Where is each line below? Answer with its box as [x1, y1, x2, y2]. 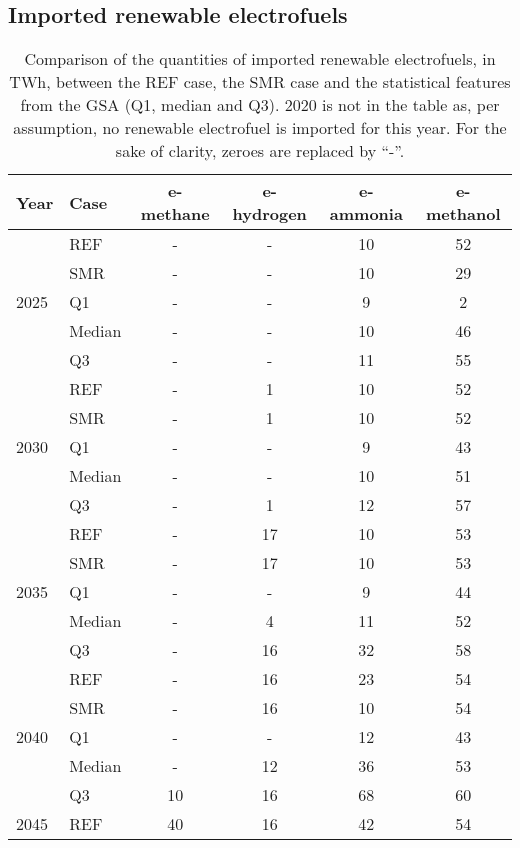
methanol [425, 202, 501, 226]
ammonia [329, 202, 403, 226]
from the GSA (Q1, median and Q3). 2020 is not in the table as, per [20, 93, 500, 117]
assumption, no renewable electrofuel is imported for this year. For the [13, 116, 507, 140]
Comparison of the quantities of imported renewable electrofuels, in [24, 47, 496, 71]
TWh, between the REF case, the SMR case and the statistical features [9, 70, 511, 94]
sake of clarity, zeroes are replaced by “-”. [115, 139, 405, 163]
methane [140, 202, 210, 226]
